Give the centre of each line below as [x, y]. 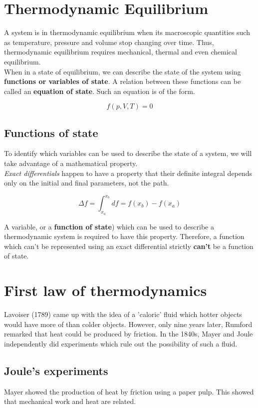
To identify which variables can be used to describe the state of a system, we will [128, 153]
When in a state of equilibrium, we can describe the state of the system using [123, 71]
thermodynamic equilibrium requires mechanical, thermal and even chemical [121, 52]
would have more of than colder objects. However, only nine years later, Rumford [128, 324]
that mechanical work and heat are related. [70, 401]
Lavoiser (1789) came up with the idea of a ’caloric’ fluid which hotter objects [123, 314]
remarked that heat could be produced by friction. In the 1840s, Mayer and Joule [129, 334]
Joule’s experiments [56, 370]
